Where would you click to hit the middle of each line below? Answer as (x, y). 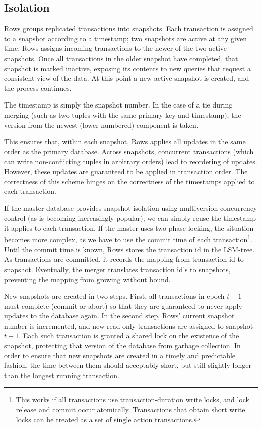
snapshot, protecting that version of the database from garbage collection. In (122, 345)
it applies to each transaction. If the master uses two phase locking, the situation (129, 227)
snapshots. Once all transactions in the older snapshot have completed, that (121, 58)
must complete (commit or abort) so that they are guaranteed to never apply (123, 306)
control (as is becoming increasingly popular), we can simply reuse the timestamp (130, 218)
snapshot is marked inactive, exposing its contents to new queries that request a (127, 68)
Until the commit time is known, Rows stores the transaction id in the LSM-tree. (129, 249)
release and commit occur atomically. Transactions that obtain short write (130, 410)
